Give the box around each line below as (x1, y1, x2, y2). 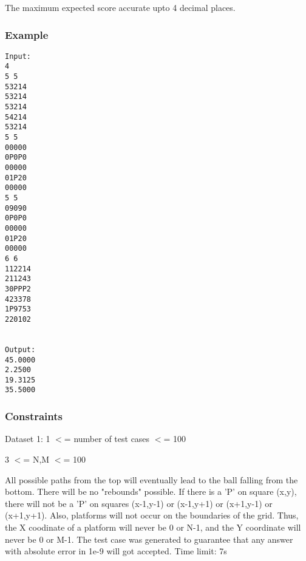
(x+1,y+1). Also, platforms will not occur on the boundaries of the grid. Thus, (5, 509, 299, 522)
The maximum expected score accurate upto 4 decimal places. (5, 1, 236, 13)
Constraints (5, 409, 63, 424)
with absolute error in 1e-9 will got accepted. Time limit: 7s (5, 545, 227, 557)
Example (5, 27, 49, 42)
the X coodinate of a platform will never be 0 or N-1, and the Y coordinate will (5, 520, 301, 533)
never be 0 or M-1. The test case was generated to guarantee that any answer (5, 532, 293, 545)
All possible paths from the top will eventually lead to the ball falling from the (5, 473, 298, 486)
